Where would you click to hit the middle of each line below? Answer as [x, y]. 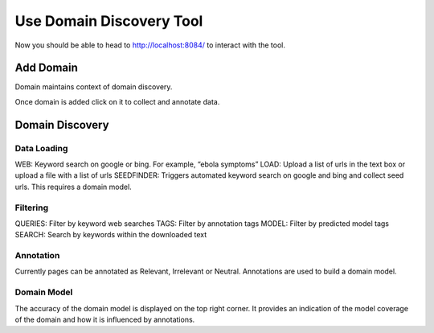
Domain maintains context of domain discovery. [94, 87]
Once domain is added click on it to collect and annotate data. [117, 101]
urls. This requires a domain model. [73, 187]
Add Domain [46, 68]
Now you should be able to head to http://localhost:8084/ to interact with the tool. [150, 45]
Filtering [31, 208]
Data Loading [41, 148]
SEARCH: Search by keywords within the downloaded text [111, 235]
